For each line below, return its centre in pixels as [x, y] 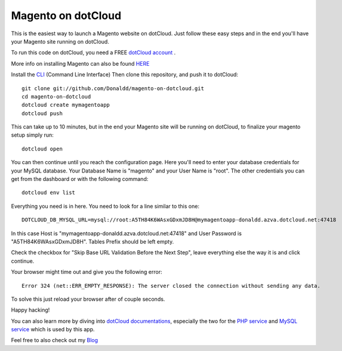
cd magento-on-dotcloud [56, 96]
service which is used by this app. [53, 330]
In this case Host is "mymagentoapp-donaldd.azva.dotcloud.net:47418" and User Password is [126, 233]
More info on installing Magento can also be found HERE [80, 63]
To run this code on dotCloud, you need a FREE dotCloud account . [93, 53]
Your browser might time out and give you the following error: [87, 272]
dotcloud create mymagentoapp [66, 105]
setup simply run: [32, 135]
